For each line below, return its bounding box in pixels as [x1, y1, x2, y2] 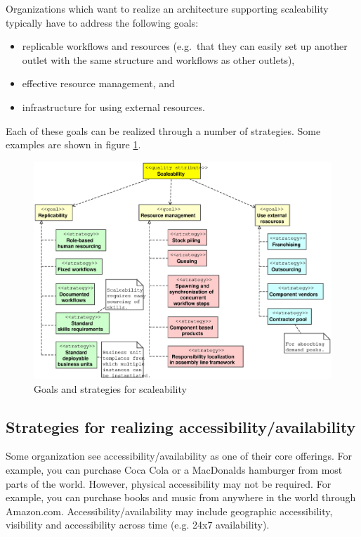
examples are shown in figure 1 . [6, 137, 141, 152]
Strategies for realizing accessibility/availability [6, 415, 356, 437]
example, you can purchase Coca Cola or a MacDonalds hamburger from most [6, 462, 343, 477]
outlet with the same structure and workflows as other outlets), [22, 52, 295, 67]
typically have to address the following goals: [6, 15, 199, 30]
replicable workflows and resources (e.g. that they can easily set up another [22, 39, 348, 53]
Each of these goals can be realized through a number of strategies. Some [6, 123, 321, 138]
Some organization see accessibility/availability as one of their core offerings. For [6, 448, 353, 463]
